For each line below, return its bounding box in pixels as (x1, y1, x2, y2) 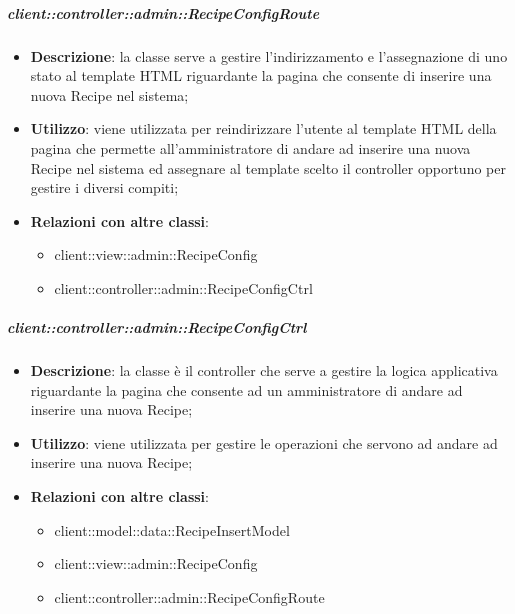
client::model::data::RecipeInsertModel (54, 519, 290, 540)
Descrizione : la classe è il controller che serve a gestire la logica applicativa (30, 360, 498, 381)
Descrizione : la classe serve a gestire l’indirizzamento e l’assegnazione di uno (30, 45, 508, 66)
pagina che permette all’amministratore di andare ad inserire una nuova (30, 137, 471, 158)
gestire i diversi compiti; (30, 177, 179, 198)
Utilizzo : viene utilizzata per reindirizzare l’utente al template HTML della (30, 118, 497, 139)
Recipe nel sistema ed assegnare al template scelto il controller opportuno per (30, 157, 506, 178)
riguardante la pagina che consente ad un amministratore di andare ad (30, 379, 463, 400)
